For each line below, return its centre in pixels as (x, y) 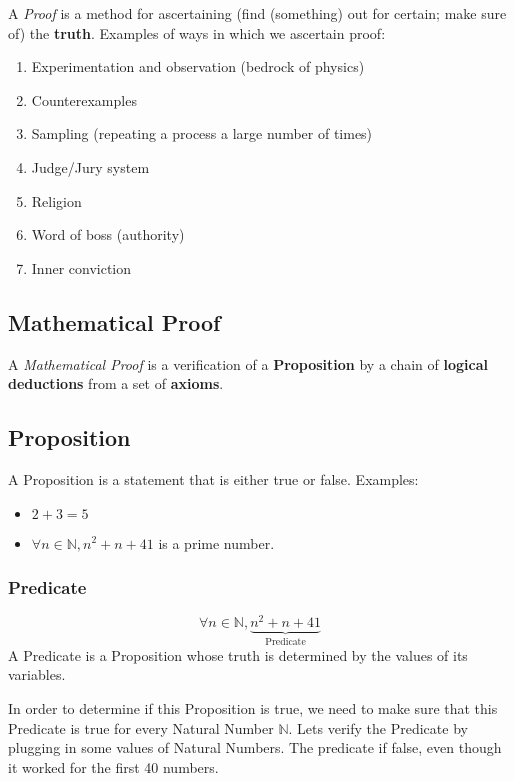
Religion (56, 200)
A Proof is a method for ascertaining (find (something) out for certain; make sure (257, 13)
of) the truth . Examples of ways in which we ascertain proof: (197, 32)
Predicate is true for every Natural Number (141, 727)
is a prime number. (216, 542)
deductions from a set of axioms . (116, 383)
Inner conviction (81, 267)
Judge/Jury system (90, 166)
